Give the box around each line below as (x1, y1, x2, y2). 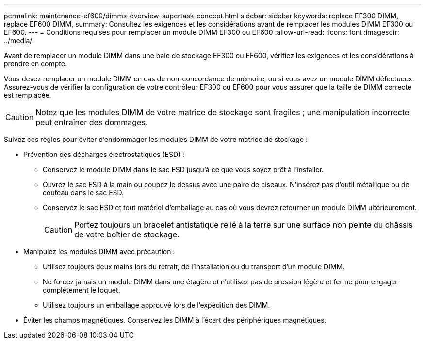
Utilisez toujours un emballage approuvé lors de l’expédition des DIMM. (43, 301, 270, 309)
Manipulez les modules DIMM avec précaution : (23, 248, 175, 256)
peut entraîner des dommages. (35, 117, 148, 127)
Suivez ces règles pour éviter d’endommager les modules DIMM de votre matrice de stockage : (4, 135, 308, 143)
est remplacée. (4, 91, 51, 99)
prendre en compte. (4, 60, 67, 68)
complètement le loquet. (43, 286, 120, 294)
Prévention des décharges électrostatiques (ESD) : (23, 150, 185, 158)
